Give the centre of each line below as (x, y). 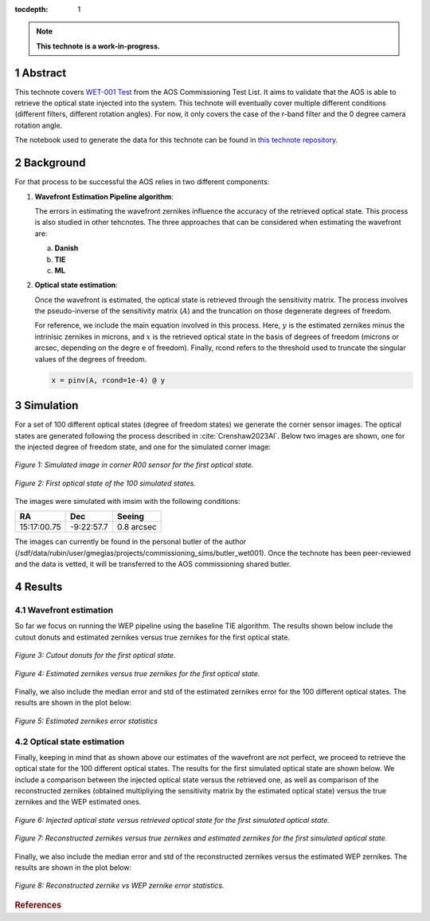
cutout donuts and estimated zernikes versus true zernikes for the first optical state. (152, 637)
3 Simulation (47, 405)
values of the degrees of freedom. (91, 359)
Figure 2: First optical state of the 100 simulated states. (106, 483)
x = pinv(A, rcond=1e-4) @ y (108, 380)
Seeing (131, 517)
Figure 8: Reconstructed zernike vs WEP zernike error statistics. (119, 886)
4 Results (39, 587)
